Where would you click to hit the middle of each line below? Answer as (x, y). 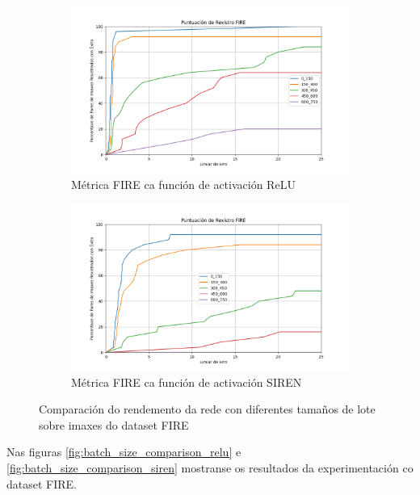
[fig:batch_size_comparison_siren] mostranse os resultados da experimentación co (210, 467)
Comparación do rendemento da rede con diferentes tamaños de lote (207, 409)
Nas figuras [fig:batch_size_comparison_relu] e (124, 452)
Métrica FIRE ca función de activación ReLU (183, 184)
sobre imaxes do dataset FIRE (114, 424)
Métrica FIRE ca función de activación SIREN (187, 382)
